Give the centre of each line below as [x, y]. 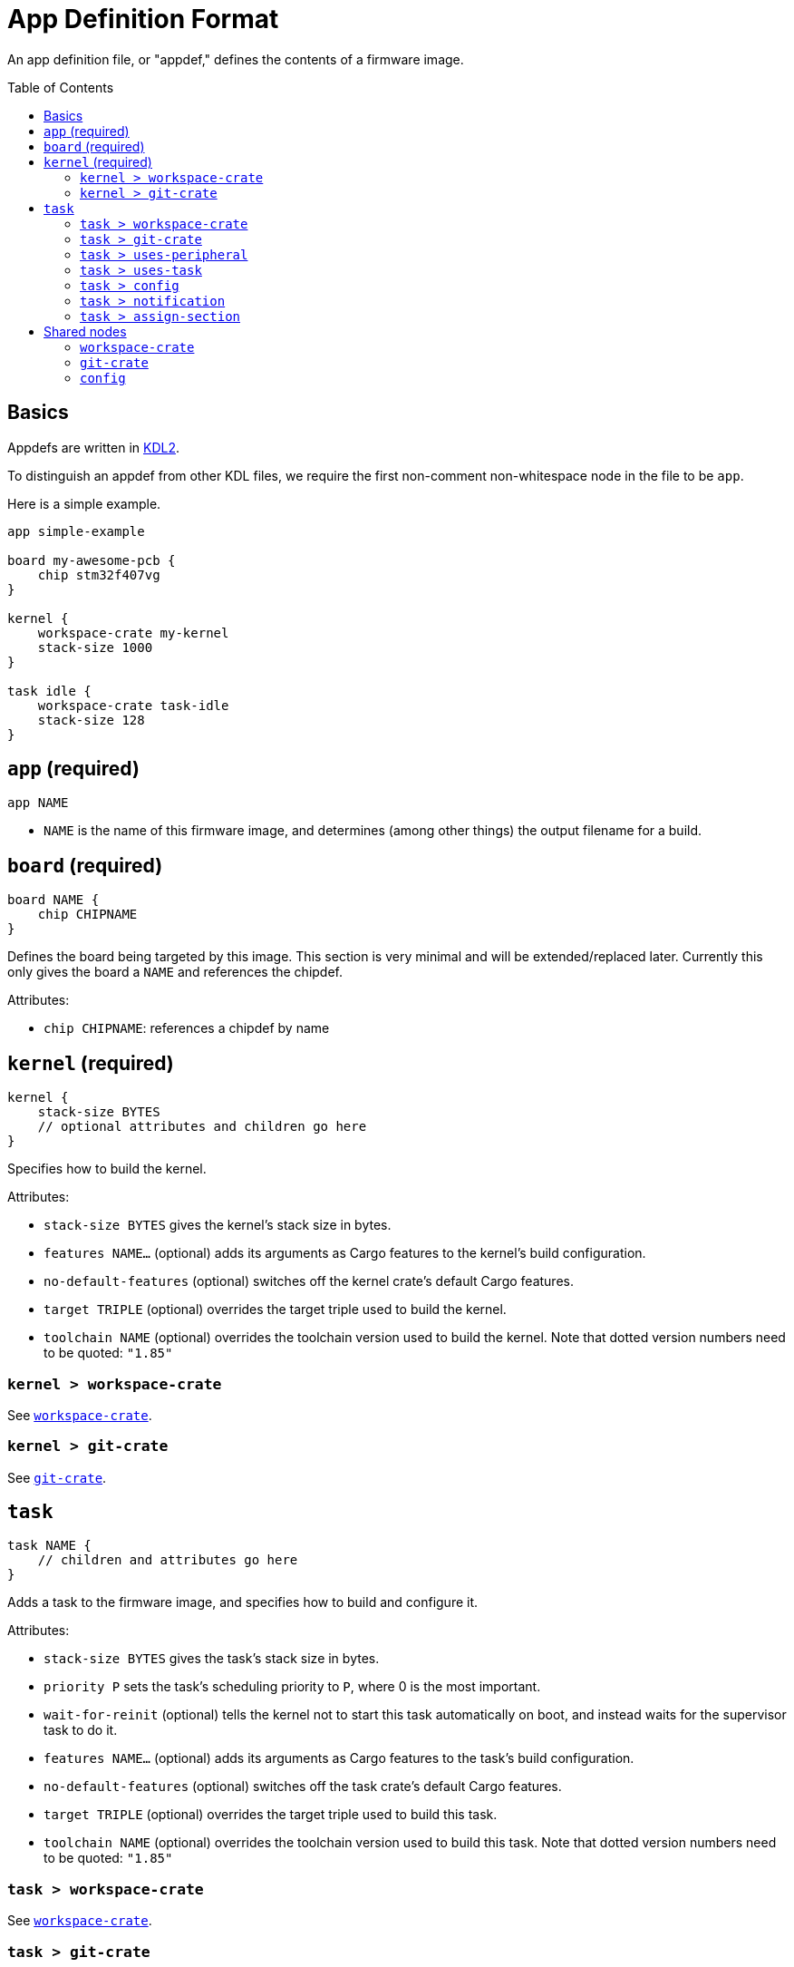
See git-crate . [57, 1477]
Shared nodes [85, 331]
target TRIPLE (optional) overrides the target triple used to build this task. [271, 1815]
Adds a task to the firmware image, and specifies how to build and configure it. [243, 1602]
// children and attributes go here [168, 1560]
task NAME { [49, 1546]
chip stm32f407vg [99, 575]
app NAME [38, 803]
